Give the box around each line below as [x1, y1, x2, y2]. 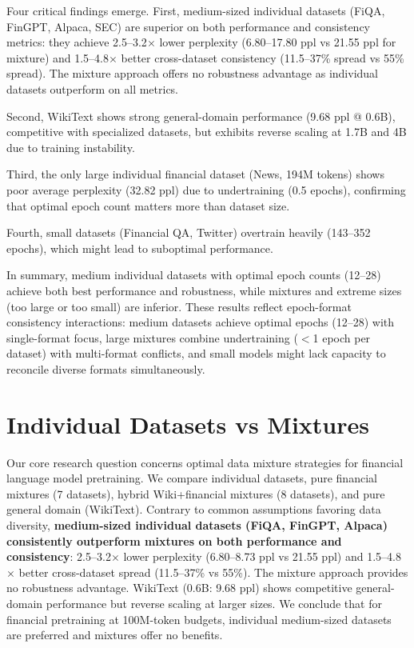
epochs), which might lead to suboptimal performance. [6, 239, 273, 256]
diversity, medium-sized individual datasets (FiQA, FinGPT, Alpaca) [6, 516, 388, 533]
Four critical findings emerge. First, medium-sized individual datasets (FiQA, [6, 2, 385, 18]
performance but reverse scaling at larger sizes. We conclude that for [46, 594, 382, 611]
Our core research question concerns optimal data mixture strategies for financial [6, 454, 404, 470]
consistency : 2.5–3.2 [6, 548, 111, 565]
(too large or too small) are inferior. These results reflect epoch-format [6, 298, 352, 314]
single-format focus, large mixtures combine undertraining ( [6, 329, 298, 346]
